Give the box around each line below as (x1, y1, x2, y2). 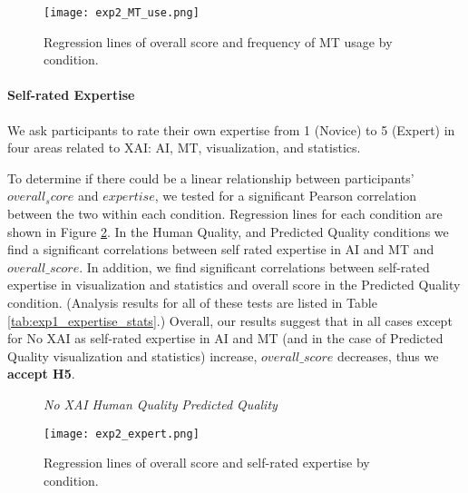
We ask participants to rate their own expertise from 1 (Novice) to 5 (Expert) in (7, 120, 455, 139)
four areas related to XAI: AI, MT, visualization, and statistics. (7, 138, 361, 157)
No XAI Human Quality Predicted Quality (44, 394, 278, 413)
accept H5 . (7, 364, 75, 383)
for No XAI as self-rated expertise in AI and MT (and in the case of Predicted (7, 329, 444, 348)
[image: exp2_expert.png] (44, 427, 200, 440)
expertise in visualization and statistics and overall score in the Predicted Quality (7, 275, 461, 294)
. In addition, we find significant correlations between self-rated (79, 257, 430, 276)
